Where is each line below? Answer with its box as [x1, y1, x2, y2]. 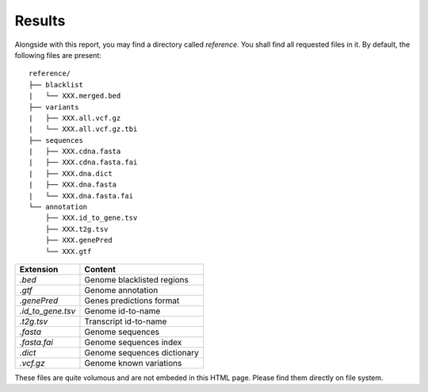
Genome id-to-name [84, 306, 161, 317]
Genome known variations [84, 357, 182, 368]
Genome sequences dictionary [84, 347, 200, 358]
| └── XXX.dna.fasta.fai [29, 191, 134, 200]
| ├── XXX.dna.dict [29, 169, 113, 178]
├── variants [29, 102, 79, 111]
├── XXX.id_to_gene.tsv [44, 213, 138, 222]
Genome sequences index [84, 336, 182, 348]
